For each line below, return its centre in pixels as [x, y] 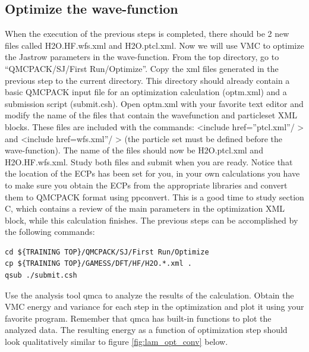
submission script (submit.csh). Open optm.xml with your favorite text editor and [154, 103]
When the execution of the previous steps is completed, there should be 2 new [147, 34]
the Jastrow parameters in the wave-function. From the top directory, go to [142, 57]
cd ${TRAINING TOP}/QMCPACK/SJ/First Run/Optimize [107, 252]
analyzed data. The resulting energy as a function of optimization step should [146, 330]
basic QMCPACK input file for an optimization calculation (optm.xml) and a [146, 92]
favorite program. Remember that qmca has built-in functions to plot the [138, 318]
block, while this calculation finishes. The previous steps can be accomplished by [152, 220]
